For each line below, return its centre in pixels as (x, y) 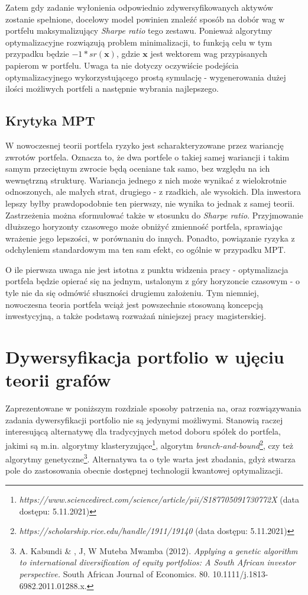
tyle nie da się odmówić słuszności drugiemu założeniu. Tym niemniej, (132, 293)
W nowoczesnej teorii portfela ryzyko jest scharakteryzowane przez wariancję (145, 145)
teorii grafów (58, 380)
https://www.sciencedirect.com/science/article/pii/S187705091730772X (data (159, 499)
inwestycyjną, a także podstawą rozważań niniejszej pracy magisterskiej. (136, 316)
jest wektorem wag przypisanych (209, 54)
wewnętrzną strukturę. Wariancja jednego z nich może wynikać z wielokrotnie (146, 180)
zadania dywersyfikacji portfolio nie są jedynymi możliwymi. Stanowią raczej (144, 419)
